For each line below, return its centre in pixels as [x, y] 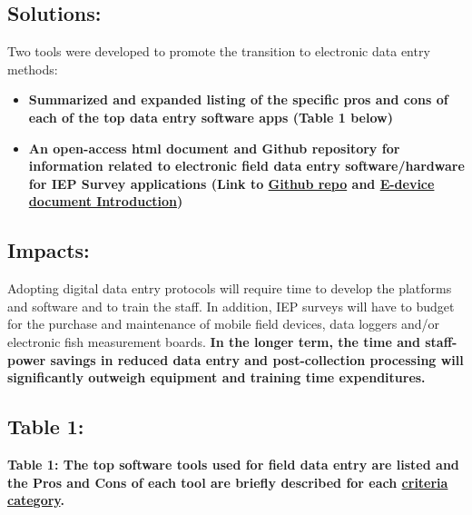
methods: [33, 69]
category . [36, 500]
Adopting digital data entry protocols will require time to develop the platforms [230, 288]
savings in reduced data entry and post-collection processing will [257, 359]
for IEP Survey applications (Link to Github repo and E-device [231, 183]
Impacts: [49, 250]
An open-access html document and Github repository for [214, 148]
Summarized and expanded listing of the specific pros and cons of [238, 99]
